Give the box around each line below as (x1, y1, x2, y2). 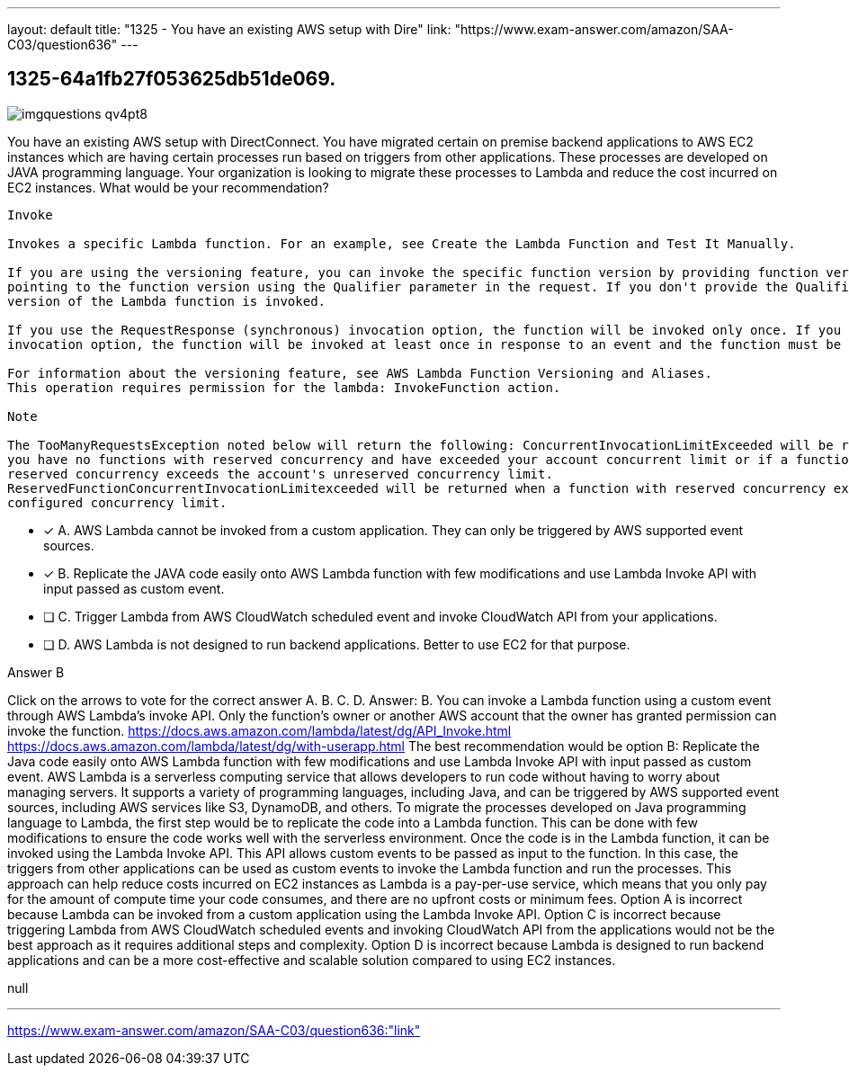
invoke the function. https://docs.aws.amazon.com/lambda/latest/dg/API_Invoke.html (7, 722, 512, 738)
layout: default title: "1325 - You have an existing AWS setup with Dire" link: (7, 22, 451, 37)
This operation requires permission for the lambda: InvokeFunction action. (7, 380, 561, 395)
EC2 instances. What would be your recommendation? (7, 179, 329, 195)
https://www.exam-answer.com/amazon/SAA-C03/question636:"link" (7, 1022, 421, 1038)
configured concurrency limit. (7, 495, 228, 510)
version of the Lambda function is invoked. (7, 293, 326, 308)
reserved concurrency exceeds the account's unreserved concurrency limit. (7, 466, 553, 481)
